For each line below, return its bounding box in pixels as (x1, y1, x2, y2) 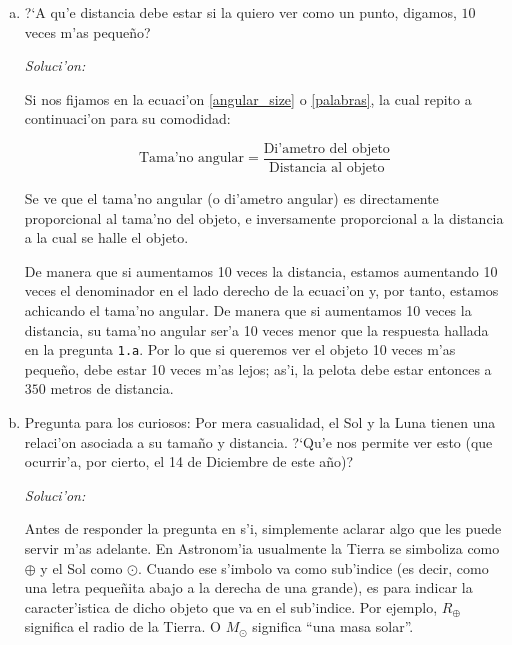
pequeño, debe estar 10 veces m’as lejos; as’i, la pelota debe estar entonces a (24, 358, 492, 379)
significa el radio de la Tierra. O (24, 616, 221, 637)
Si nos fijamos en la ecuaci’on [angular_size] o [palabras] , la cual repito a (24, 88, 472, 109)
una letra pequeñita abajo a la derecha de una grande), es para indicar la (24, 577, 473, 598)
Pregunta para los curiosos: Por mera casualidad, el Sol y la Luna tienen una (24, 412, 496, 433)
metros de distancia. (50, 378, 174, 399)
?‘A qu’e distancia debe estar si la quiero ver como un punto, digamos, (24, 2, 457, 22)
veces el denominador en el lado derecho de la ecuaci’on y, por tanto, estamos (24, 280, 499, 301)
